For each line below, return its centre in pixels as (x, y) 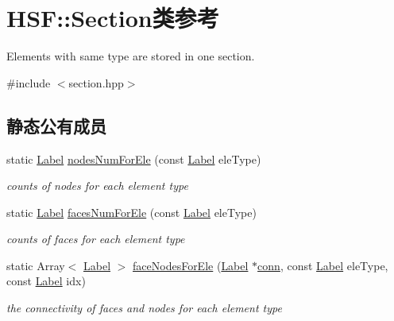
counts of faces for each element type (96, 239)
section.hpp (96, 82)
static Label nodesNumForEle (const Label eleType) (134, 159)
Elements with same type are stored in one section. (131, 56)
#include (29, 82)
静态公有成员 (56, 125)
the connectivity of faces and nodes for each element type (144, 308)
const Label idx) (46, 281)
